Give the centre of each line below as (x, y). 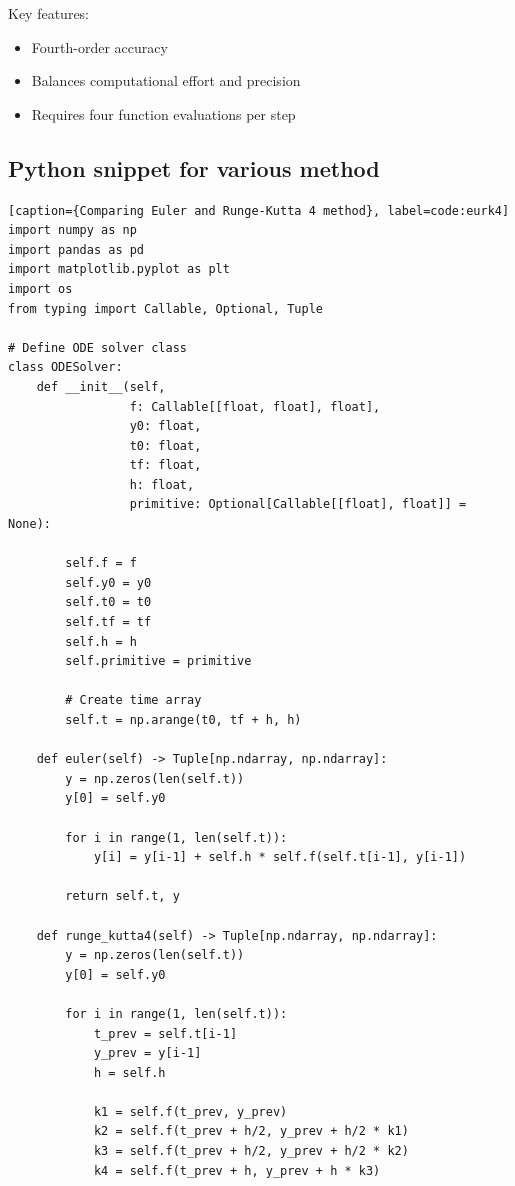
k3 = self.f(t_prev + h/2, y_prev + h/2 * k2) (251, 1151)
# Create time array (133, 700)
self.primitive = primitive (158, 661)
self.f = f (101, 563)
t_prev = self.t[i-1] (165, 1033)
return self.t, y (122, 896)
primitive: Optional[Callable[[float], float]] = (298, 504)
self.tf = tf (108, 622)
